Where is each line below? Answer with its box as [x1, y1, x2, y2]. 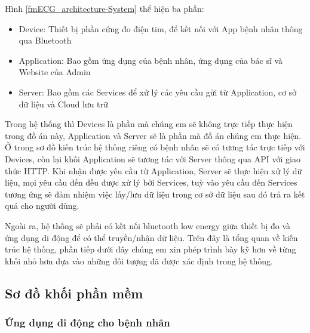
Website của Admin [19, 66, 91, 78]
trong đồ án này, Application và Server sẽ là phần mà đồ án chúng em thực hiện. [5, 129, 302, 141]
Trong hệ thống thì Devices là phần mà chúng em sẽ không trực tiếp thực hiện [5, 118, 293, 130]
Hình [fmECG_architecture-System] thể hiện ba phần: [5, 2, 204, 14]
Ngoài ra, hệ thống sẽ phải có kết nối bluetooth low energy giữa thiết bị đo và [5, 219, 291, 232]
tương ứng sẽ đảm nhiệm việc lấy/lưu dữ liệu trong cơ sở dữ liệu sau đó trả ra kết [5, 187, 305, 200]
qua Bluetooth [19, 34, 72, 47]
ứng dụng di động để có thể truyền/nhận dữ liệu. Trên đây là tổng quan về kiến [5, 231, 298, 243]
